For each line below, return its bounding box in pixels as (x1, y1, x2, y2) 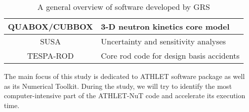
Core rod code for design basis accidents (101, 50, 240, 61)
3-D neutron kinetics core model (101, 21, 230, 32)
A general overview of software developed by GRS (37, 1, 210, 12)
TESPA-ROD (27, 50, 74, 61)
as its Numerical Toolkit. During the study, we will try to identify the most (4, 80, 232, 91)
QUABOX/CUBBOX (8, 21, 93, 32)
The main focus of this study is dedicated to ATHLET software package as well (4, 71, 245, 81)
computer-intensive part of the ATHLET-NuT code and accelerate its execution (4, 90, 246, 101)
